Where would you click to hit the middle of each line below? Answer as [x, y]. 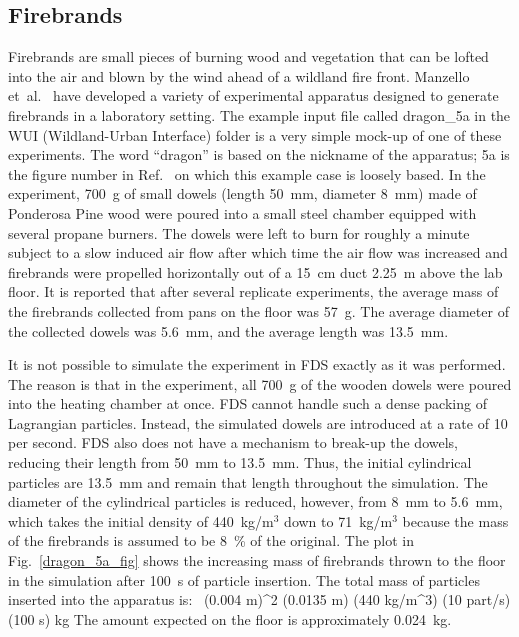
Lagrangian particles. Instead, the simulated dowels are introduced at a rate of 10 [258, 422]
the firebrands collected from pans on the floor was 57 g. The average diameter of [258, 310]
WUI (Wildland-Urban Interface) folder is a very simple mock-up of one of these [255, 134]
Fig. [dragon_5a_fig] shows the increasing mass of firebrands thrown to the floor [257, 560]
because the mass [455, 520]
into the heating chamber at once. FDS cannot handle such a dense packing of [247, 403]
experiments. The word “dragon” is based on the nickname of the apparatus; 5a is [259, 154]
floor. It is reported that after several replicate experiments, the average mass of [253, 291]
